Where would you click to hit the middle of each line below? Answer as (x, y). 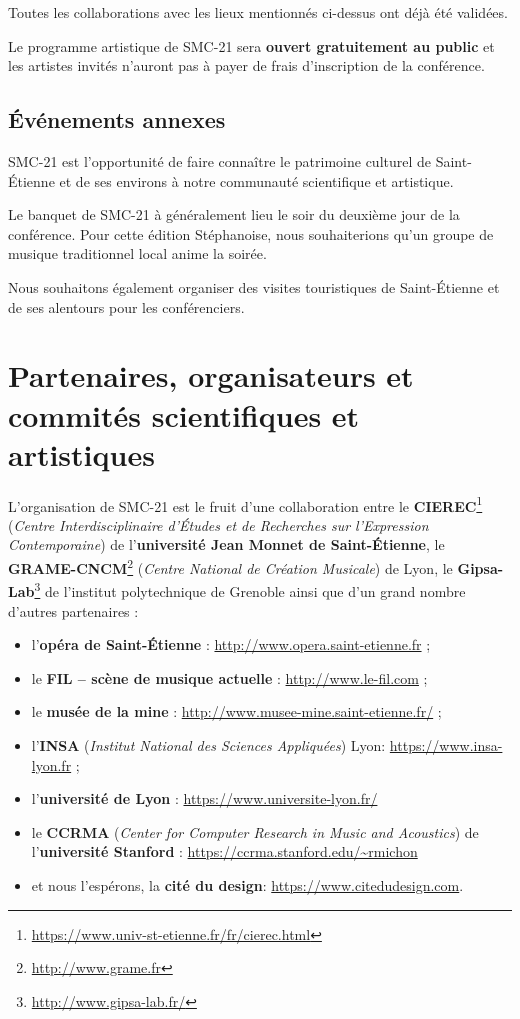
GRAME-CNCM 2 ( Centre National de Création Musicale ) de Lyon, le (230, 566)
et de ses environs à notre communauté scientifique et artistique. (256, 180)
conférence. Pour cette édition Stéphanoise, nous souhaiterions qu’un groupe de (251, 233)
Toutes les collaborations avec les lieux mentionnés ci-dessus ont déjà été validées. (258, 12)
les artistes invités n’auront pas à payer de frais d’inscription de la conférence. (246, 65)
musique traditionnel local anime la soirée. (137, 253)
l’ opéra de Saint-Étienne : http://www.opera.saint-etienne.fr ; (231, 644)
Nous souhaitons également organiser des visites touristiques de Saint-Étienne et (254, 286)
